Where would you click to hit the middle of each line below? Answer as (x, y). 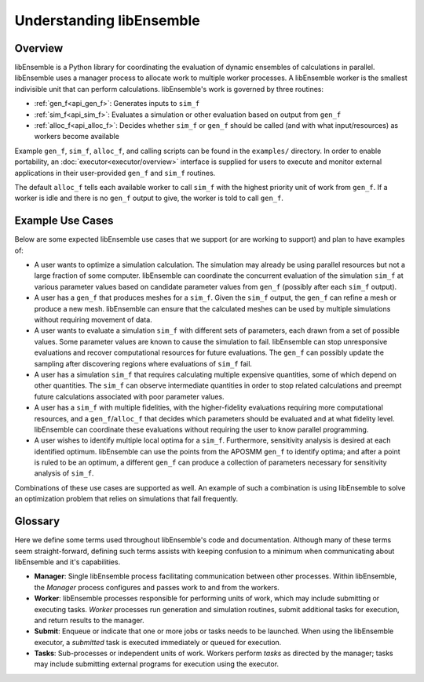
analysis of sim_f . (64, 473)
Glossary (37, 522)
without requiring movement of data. (93, 319)
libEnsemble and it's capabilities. (68, 562)
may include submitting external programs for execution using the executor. (156, 664)
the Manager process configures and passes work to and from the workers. (157, 587)
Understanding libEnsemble (107, 20)
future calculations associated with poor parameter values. (129, 396)
